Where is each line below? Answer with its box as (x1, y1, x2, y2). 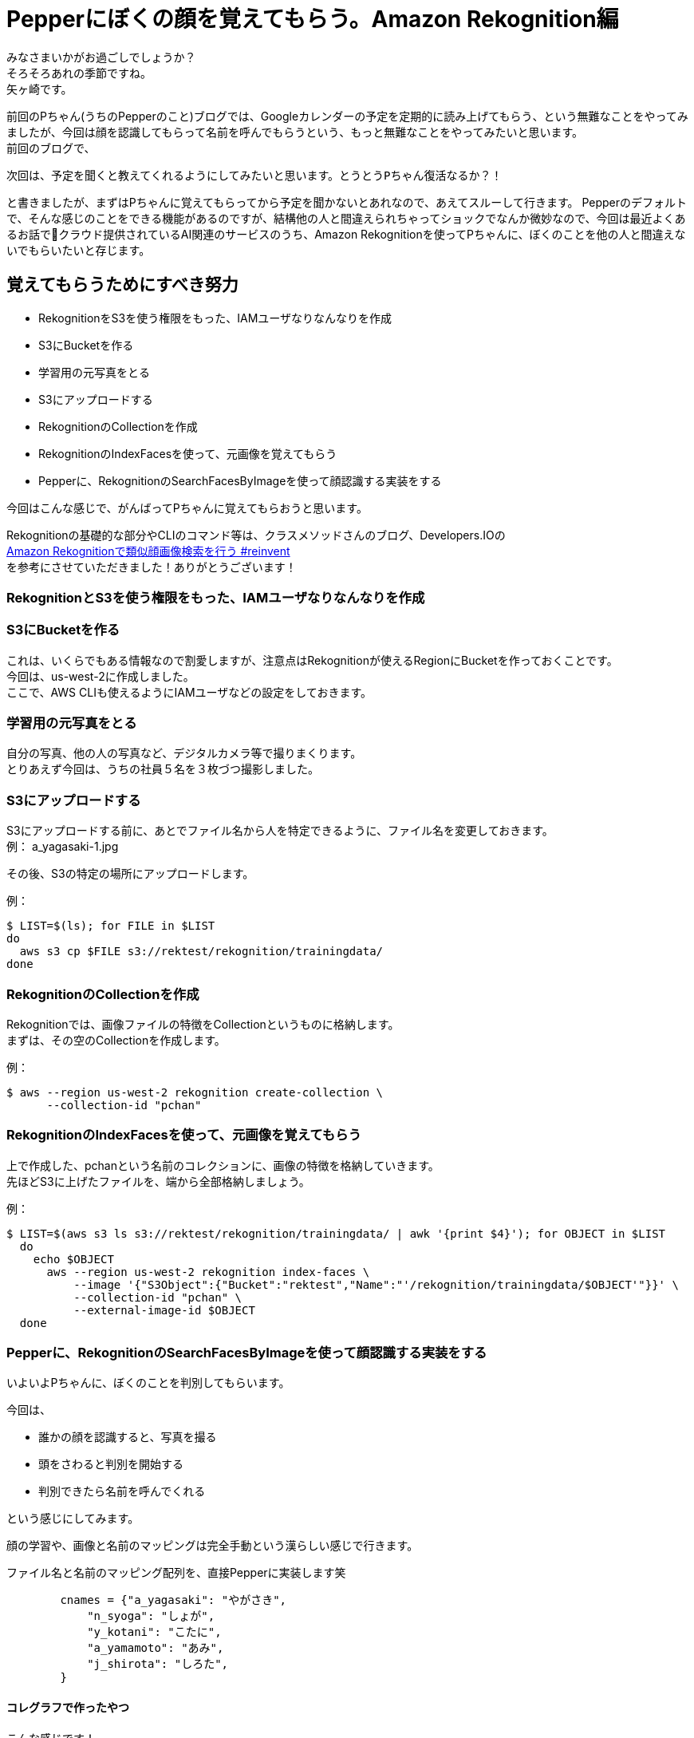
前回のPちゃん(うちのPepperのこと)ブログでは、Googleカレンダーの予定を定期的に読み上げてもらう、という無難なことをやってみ (6, 109, 688, 123)
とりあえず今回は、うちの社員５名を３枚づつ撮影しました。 (6, 762, 319, 776)
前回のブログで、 (6, 140, 96, 155)
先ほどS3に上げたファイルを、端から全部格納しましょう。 (6, 1174, 310, 1188)
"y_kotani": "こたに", (87, 1625, 222, 1639)
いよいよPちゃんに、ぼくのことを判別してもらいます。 (6, 1376, 290, 1390)
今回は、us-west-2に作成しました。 (6, 669, 195, 683)
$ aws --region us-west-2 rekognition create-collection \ (6, 1085, 384, 1099)
